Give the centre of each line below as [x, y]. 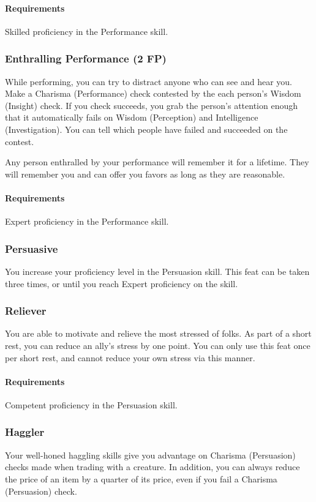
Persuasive [32, 248]
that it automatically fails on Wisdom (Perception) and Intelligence [132, 117]
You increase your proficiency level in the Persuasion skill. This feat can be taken [157, 271]
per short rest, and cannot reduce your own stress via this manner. [130, 357]
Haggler [25, 432]
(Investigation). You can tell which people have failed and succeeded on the [146, 129]
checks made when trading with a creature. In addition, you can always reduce [152, 467]
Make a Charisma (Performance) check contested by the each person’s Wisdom [153, 93]
